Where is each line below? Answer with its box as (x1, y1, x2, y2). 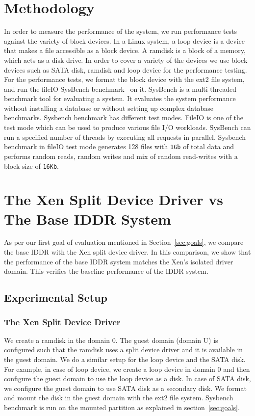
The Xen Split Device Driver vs (4, 189, 223, 209)
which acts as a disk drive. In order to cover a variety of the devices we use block (4, 54, 248, 65)
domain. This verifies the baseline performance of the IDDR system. (4, 266, 208, 276)
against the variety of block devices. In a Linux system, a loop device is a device (4, 35, 245, 46)
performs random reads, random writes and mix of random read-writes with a (4, 151, 238, 161)
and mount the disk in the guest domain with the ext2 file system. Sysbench (4, 392, 233, 403)
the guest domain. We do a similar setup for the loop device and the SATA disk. (4, 354, 246, 364)
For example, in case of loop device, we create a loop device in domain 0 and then (4, 364, 250, 374)
